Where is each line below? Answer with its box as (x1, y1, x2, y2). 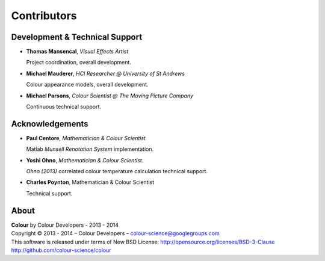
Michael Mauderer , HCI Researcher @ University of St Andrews (26, 70, 185, 77)
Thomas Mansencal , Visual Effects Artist (26, 48, 129, 55)
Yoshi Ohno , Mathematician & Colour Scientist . (26, 156, 144, 164)
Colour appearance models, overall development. (26, 81, 149, 88)
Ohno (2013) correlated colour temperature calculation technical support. (26, 168, 208, 175)
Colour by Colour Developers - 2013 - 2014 (11, 221, 119, 229)
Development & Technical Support (11, 32, 143, 42)
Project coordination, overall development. (26, 59, 132, 66)
